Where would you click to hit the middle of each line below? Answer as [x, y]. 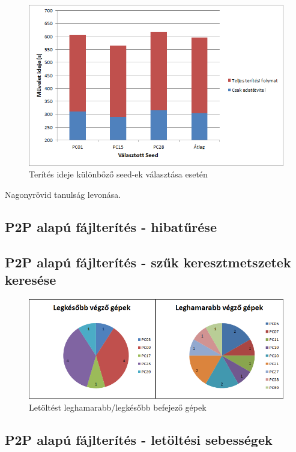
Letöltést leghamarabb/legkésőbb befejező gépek [118, 407]
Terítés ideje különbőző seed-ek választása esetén [118, 174]
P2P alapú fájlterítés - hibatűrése [111, 226]
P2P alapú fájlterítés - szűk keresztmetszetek [148, 262]
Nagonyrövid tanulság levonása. [63, 194]
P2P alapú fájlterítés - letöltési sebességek [139, 440]
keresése [31, 280]
